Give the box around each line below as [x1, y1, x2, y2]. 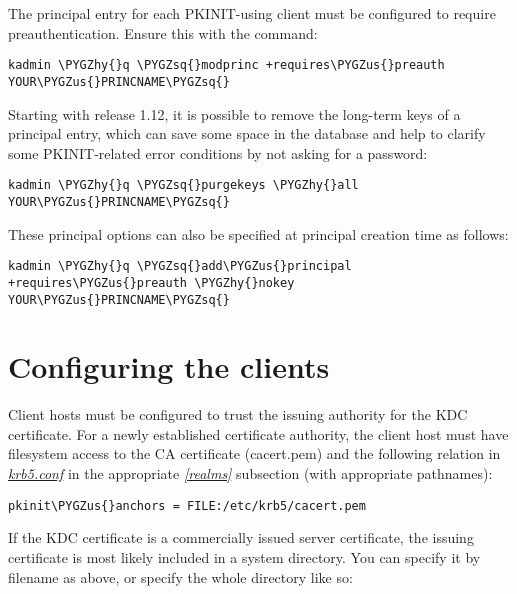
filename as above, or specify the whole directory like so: [8, 566, 353, 587]
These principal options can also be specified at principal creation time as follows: [8, 223, 509, 244]
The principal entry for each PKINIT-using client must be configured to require [8, 3, 496, 23]
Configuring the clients [8, 346, 330, 387]
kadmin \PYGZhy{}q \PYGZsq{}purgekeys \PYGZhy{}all [8, 178, 359, 193]
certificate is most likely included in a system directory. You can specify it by [8, 546, 481, 567]
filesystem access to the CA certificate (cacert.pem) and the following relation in [8, 443, 501, 464]
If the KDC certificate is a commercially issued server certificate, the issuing [8, 527, 474, 548]
